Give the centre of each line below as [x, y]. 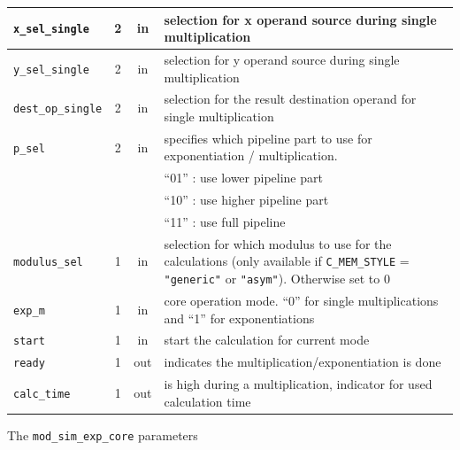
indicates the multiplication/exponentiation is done [303, 362]
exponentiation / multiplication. [251, 155]
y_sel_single [51, 70]
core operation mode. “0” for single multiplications [301, 300]
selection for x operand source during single [300, 19]
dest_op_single [58, 109]
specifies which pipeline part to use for [268, 138]
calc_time [42, 394]
